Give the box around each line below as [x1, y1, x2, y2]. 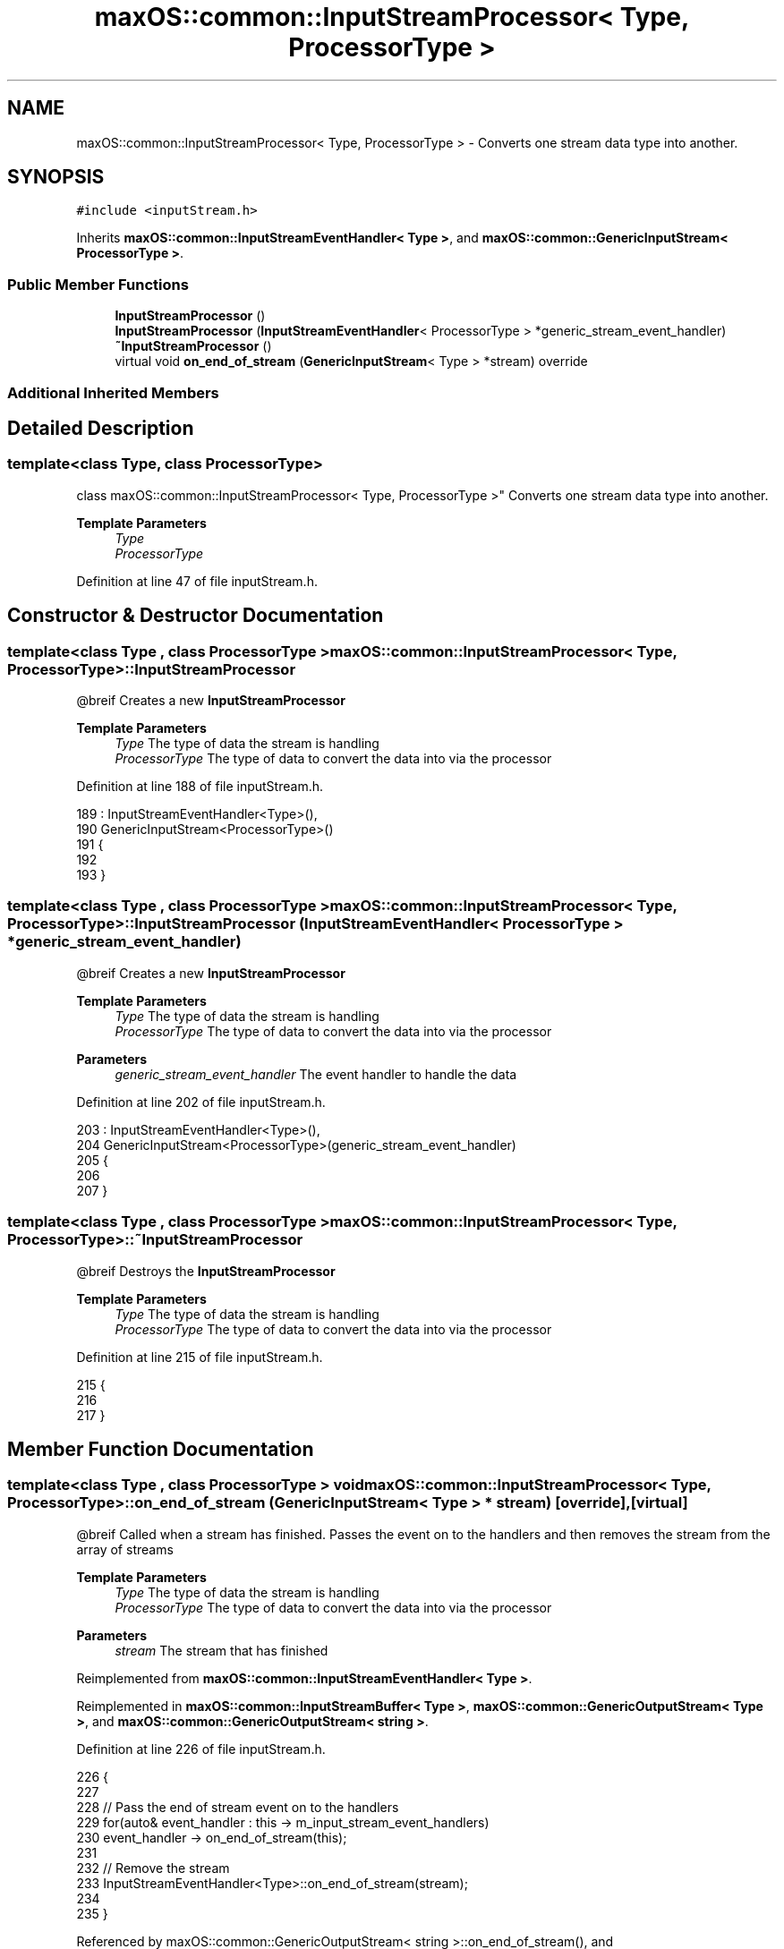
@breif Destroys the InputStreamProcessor [76, 1263, 336, 1279]
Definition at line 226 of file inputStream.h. [76, 1740, 326, 1757]
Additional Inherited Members [7, 383, 219, 402]
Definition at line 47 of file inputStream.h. [76, 573, 318, 589]
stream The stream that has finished [115, 1642, 328, 1658]
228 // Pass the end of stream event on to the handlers [76, 1799, 399, 1815]
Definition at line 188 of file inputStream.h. [76, 779, 323, 794]
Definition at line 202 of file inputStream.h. [76, 1094, 326, 1110]
